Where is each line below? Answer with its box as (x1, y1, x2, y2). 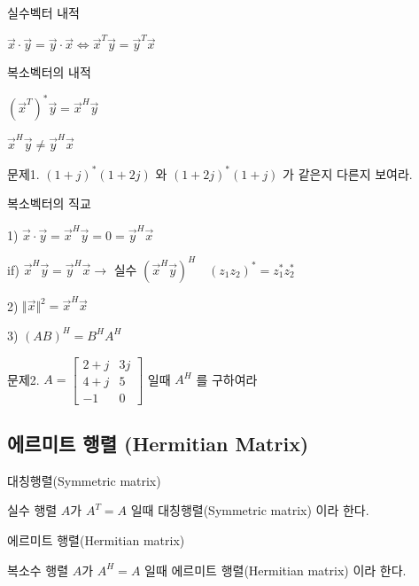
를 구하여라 (196, 370, 258, 388)
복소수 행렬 (7, 560, 69, 579)
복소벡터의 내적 (7, 63, 91, 82)
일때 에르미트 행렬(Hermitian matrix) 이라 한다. (144, 560, 407, 579)
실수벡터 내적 (7, 4, 80, 21)
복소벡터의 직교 (7, 194, 91, 213)
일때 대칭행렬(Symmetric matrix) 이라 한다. (130, 501, 369, 520)
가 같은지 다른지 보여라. (283, 164, 413, 183)
